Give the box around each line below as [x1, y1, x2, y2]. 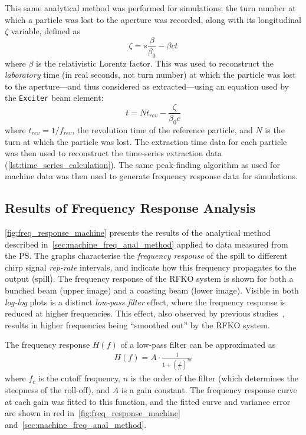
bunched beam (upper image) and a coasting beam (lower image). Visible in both [5, 284, 299, 296]
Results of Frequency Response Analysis [5, 199, 256, 217]
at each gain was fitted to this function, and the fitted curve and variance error [5, 395, 291, 407]
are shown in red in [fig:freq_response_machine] [5, 407, 180, 419]
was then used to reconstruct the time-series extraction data [5, 147, 222, 159]
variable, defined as [11, 25, 80, 37]
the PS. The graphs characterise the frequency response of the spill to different [5, 249, 288, 262]
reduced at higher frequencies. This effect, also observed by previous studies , [5, 307, 285, 319]
